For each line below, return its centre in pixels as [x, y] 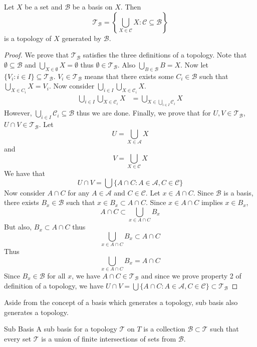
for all [56, 275]
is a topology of [28, 38]
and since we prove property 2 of [191, 275]
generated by [82, 38]
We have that [25, 173]
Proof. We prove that [37, 55]
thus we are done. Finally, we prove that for [144, 113]
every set [18, 338]
